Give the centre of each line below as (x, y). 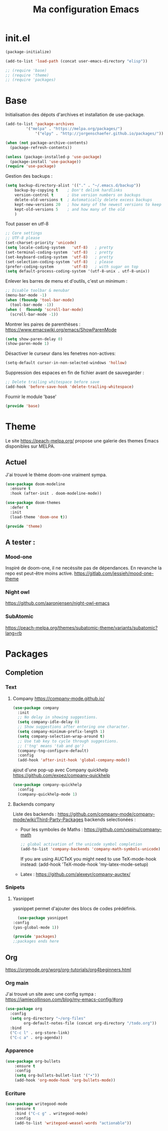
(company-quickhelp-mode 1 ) (48, 794)
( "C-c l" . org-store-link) (40, 1033)
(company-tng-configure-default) (53, 751)
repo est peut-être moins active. (39, 573)
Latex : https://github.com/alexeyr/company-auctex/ (75, 874)
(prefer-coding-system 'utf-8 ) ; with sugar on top (72, 267)
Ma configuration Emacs (86, 9)
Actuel (16, 462)
